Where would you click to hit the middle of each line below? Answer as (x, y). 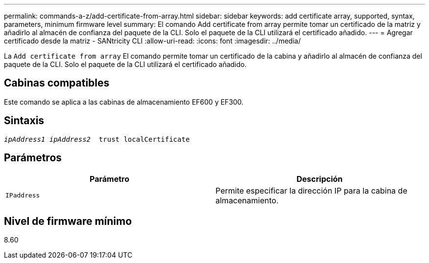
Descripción (320, 179)
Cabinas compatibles (57, 83)
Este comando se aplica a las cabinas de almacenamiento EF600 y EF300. (124, 102)
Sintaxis (24, 121)
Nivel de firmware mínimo (68, 221)
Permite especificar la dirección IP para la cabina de (311, 190)
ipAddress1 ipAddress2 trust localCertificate (97, 139)
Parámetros (33, 158)
